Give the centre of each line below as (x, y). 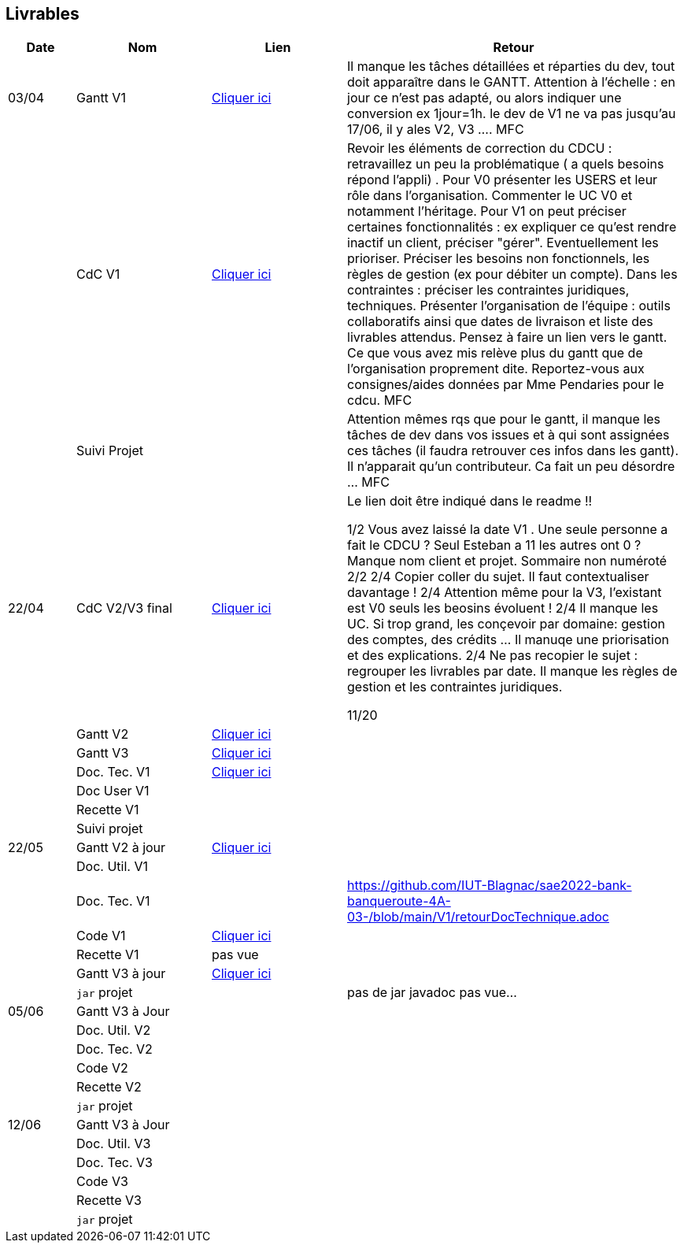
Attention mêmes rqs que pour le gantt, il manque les (504, 419)
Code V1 (101, 936)
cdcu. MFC (380, 400)
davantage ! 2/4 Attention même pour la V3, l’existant (505, 593)
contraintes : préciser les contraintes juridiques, (488, 290)
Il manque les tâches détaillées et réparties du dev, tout (511, 67)
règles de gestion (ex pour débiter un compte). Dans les (512, 274)
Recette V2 (109, 1087)
